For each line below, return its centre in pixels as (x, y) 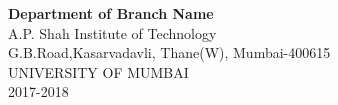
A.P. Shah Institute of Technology (112, 32)
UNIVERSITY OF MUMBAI (98, 71)
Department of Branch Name (111, 13)
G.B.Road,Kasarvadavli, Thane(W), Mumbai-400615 (169, 52)
